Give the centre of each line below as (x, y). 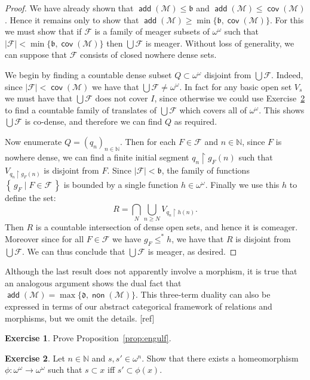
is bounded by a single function (121, 185)
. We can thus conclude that (73, 251)
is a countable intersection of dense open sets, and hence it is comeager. (167, 227)
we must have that (39, 98)
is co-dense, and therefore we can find (93, 121)
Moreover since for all (44, 238)
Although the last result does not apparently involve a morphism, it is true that (151, 271)
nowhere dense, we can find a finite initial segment (97, 157)
